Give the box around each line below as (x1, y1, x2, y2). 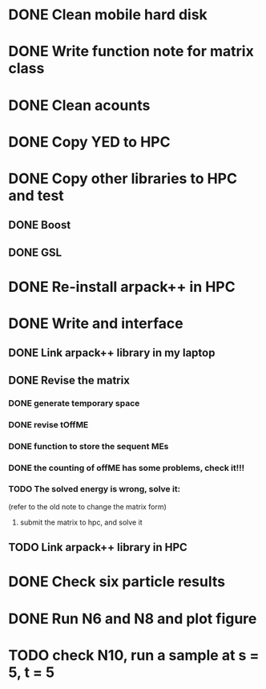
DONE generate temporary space (8, 397, 140, 408)
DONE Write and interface (8, 314, 183, 333)
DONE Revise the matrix (8, 373, 131, 387)
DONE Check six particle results (8, 573, 226, 591)
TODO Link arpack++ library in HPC (8, 541, 188, 554)
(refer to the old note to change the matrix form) (8, 501, 167, 511)
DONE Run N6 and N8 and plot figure (8, 610, 257, 627)
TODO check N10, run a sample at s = (8, 646, 260, 664)
